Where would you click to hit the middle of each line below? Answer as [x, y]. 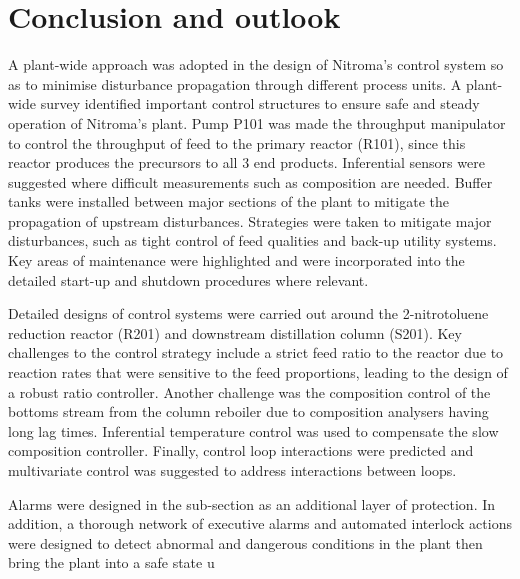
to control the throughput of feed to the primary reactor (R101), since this [237, 142]
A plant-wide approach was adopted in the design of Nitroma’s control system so [256, 64]
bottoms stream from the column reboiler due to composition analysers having [248, 411]
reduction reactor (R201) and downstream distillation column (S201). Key [235, 332]
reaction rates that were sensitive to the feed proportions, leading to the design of [258, 372]
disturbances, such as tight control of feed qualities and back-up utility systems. [252, 240]
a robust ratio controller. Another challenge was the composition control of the [249, 391]
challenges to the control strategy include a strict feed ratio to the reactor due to [256, 352]
